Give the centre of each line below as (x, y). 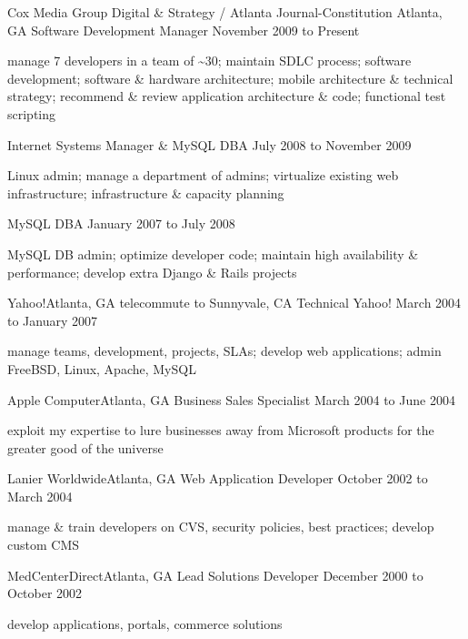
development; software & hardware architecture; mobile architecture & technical (230, 78)
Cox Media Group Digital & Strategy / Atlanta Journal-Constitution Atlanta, (225, 12)
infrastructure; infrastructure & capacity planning (146, 193)
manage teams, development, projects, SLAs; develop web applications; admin (224, 351)
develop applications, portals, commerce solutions (145, 623)
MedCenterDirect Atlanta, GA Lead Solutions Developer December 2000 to (215, 575)
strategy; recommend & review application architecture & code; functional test (227, 96)
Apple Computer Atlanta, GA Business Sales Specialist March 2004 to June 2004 (231, 399)
